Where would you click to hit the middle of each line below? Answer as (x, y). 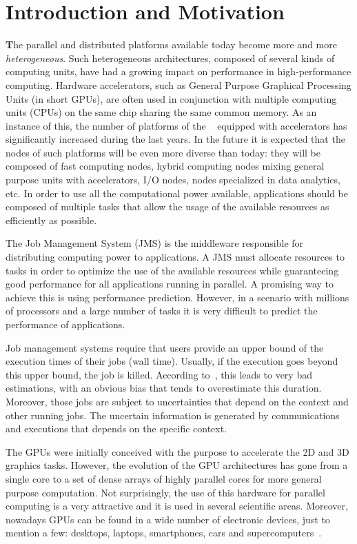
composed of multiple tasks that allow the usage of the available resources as (167, 206)
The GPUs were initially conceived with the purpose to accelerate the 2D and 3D (177, 451)
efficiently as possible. (51, 220)
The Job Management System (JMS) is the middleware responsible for (155, 243)
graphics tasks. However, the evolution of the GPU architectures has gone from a (177, 465)
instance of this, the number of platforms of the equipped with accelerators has (176, 125)
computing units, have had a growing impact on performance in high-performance (178, 71)
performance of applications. (65, 324)
